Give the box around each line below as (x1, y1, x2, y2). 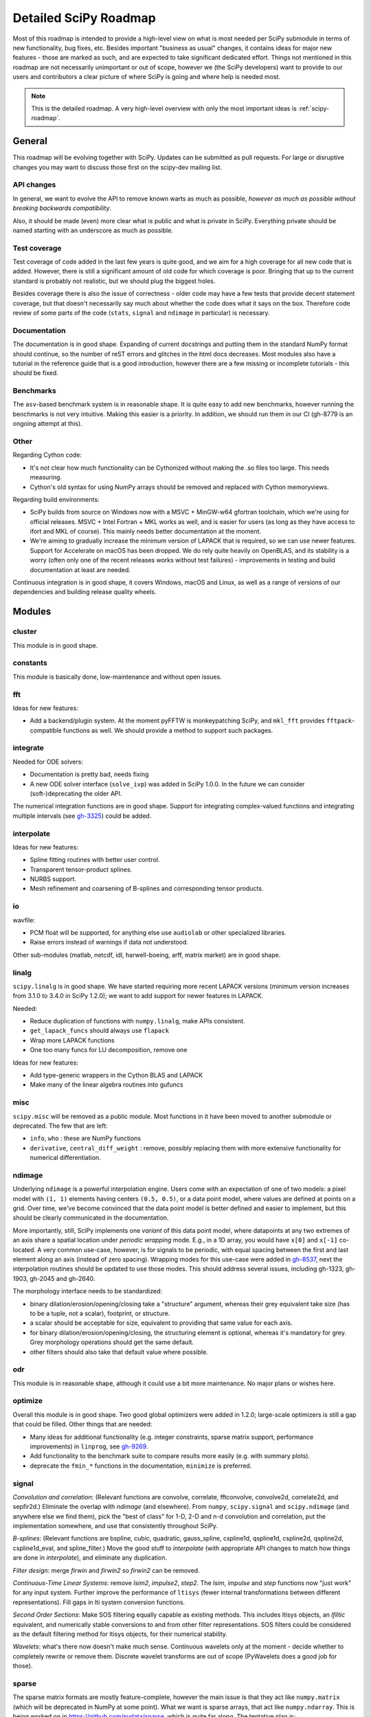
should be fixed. (12, 369, 58, 377)
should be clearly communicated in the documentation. (12, 1214, 169, 1222)
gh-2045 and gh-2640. (30, 1274, 95, 1282)
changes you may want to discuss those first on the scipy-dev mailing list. (12, 163, 223, 171)
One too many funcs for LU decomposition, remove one (30, 1046, 188, 1054)
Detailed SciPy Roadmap (12, 10, 156, 25)
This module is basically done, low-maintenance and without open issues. (12, 672, 223, 681)
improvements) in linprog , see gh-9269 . (30, 1442, 148, 1451)
